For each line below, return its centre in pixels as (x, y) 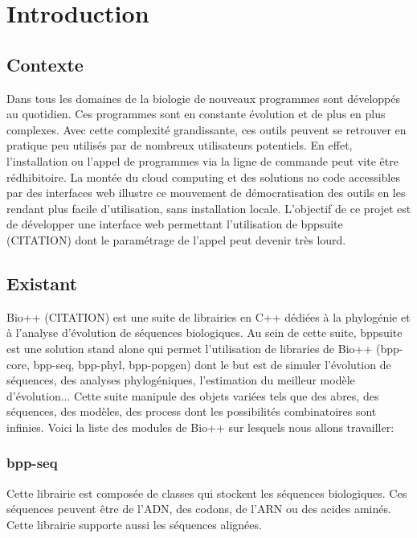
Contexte (45, 64)
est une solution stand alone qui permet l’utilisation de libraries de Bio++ (190, 348)
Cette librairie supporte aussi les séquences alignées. (134, 524)
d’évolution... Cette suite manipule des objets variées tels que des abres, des (193, 395)
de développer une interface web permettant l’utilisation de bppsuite (175, 224)
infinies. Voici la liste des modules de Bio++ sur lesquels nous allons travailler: (200, 427)
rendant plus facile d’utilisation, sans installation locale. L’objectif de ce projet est (209, 208)
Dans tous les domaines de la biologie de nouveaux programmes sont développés (203, 98)
